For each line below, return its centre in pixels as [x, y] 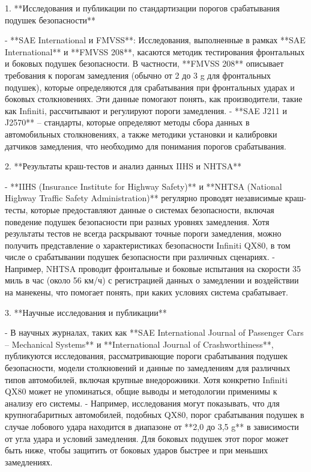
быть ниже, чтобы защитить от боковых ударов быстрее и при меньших [137, 450]
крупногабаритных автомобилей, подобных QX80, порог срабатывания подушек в [155, 415]
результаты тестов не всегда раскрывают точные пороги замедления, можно [143, 233]
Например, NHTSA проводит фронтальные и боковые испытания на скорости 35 [153, 268]
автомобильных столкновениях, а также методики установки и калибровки [141, 134]
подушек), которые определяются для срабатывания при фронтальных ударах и [150, 87]
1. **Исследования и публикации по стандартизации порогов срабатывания [142, 8]
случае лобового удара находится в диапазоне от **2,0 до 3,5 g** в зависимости [152, 426]
